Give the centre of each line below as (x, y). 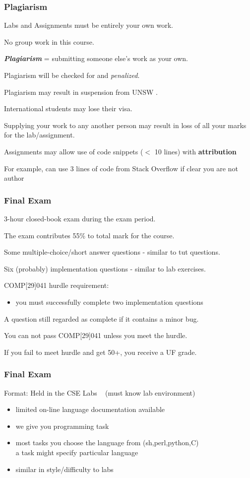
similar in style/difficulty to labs (64, 469)
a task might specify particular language (77, 452)
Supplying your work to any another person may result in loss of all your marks (125, 125)
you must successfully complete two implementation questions (109, 302)
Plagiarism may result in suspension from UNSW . (81, 92)
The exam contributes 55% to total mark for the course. (89, 235)
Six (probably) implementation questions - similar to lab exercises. (105, 268)
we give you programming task (62, 426)
